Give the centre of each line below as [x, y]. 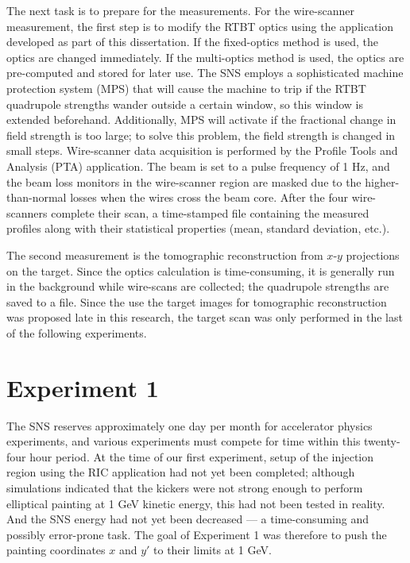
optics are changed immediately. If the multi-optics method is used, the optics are [205, 57]
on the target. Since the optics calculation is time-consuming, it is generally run [201, 270]
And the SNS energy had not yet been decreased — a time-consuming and [188, 519]
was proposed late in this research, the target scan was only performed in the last [205, 317]
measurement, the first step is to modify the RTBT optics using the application [200, 26]
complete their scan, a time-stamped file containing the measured [210, 212]
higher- [382, 181]
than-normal [37, 197]
